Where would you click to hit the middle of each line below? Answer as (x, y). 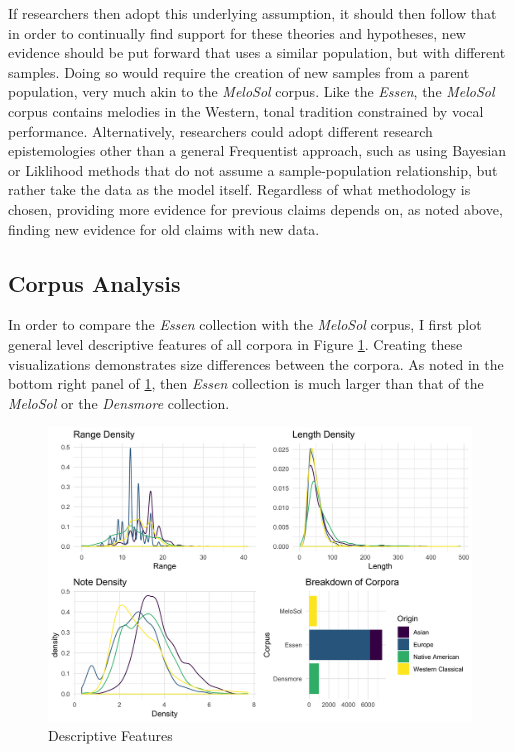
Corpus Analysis (94, 282)
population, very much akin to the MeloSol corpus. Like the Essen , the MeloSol (251, 91)
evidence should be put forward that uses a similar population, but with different (257, 52)
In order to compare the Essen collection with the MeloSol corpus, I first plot (245, 324)
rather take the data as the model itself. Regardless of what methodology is (239, 189)
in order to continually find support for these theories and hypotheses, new (237, 32)
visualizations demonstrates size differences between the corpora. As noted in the (256, 363)
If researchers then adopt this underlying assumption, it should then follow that (252, 13)
